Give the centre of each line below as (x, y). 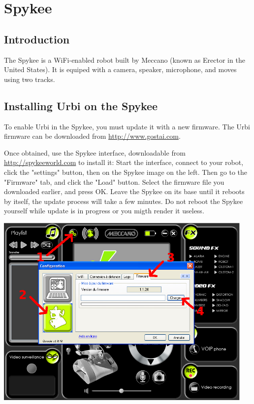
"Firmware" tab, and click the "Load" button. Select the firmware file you (114, 182)
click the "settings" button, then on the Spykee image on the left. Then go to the (126, 172)
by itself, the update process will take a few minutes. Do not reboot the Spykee (124, 201)
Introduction (37, 39)
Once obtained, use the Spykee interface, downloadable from (95, 152)
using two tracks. (30, 79)
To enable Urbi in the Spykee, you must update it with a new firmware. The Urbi (127, 126)
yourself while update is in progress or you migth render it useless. (104, 211)
